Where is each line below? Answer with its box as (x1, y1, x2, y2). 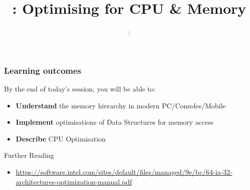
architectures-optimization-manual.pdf (15, 176, 132, 187)
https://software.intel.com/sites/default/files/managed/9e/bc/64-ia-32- (15, 166, 233, 177)
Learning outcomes (4, 64, 82, 76)
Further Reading (4, 150, 54, 160)
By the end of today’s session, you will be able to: (4, 84, 156, 94)
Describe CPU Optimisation (15, 133, 106, 143)
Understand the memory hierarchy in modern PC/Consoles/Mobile (15, 100, 226, 110)
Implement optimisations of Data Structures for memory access (15, 117, 214, 127)
